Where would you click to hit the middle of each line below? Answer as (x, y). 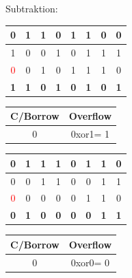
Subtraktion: (32, 8)
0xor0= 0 (90, 262)
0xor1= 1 (90, 134)
